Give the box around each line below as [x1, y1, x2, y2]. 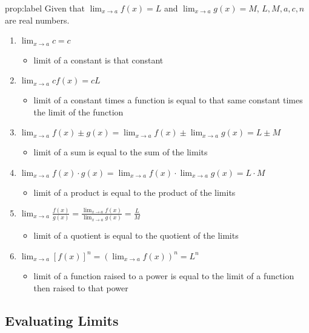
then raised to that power [33, 281, 128, 294]
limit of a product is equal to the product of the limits [33, 186, 236, 199]
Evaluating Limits [5, 311, 119, 329]
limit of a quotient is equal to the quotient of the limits [33, 229, 239, 242]
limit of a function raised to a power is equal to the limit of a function [33, 269, 294, 282]
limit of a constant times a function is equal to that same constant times [33, 94, 303, 106]
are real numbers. [5, 13, 70, 26]
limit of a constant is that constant [33, 53, 164, 66]
